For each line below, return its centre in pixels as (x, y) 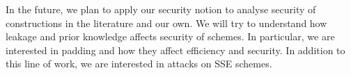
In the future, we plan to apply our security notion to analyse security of (161, 9)
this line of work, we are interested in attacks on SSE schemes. (139, 64)
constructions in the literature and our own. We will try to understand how (166, 23)
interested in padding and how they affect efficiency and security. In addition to (175, 50)
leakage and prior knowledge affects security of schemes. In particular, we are (170, 36)
